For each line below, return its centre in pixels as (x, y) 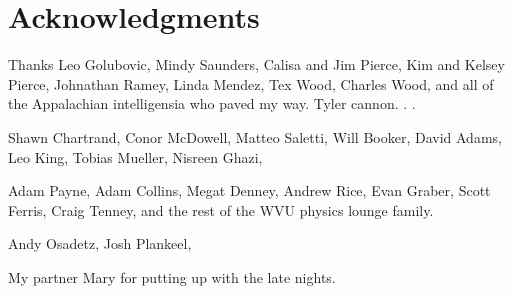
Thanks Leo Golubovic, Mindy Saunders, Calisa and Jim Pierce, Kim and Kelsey (256, 64)
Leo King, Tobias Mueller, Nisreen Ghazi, (135, 156)
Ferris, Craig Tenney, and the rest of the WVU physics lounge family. (221, 209)
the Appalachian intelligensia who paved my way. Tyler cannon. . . (212, 103)
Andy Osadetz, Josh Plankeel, (100, 243)
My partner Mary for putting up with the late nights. (172, 276)
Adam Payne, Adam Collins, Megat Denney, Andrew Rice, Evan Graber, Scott (249, 190)
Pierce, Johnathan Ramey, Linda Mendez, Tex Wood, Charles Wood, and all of (251, 83)
